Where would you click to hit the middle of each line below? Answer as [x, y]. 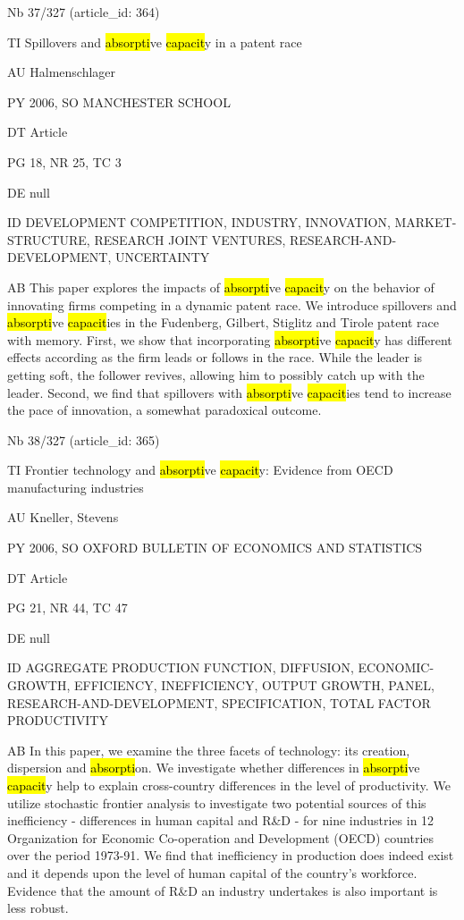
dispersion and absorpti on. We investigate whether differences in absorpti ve [214, 768]
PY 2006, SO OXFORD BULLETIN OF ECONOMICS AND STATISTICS [215, 548]
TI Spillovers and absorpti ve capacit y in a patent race [155, 42]
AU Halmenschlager [62, 72]
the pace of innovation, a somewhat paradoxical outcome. [165, 410]
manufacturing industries [76, 487]
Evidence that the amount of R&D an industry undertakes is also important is [223, 890]
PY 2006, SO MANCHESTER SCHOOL [119, 101]
